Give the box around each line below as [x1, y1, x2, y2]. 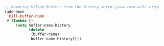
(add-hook [4, 9, 25, 14]
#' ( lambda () [6, 18, 34, 23]
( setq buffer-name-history [15, 23, 70, 28]
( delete [28, 27, 45, 32]
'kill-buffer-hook [6, 14, 45, 19]
